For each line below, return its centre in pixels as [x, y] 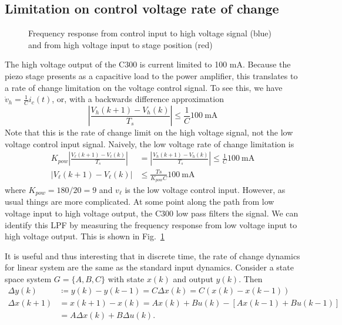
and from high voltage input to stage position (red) [120, 44]
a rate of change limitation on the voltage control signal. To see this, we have [144, 87]
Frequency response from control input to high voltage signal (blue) [150, 33]
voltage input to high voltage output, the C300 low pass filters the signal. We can [152, 213]
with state [126, 279]
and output [193, 279]
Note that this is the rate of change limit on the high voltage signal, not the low [149, 132]
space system [28, 279]
